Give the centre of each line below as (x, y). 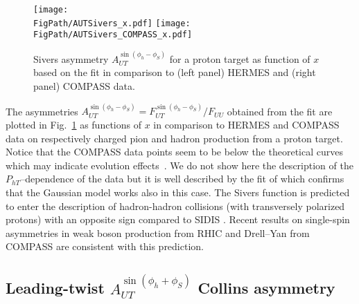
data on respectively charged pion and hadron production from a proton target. (174, 138)
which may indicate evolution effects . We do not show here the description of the (179, 165)
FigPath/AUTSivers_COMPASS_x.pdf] (113, 35)
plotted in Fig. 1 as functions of (73, 124)
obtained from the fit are (280, 111)
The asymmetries (42, 111)
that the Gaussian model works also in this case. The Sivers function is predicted (178, 192)
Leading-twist (55, 288)
